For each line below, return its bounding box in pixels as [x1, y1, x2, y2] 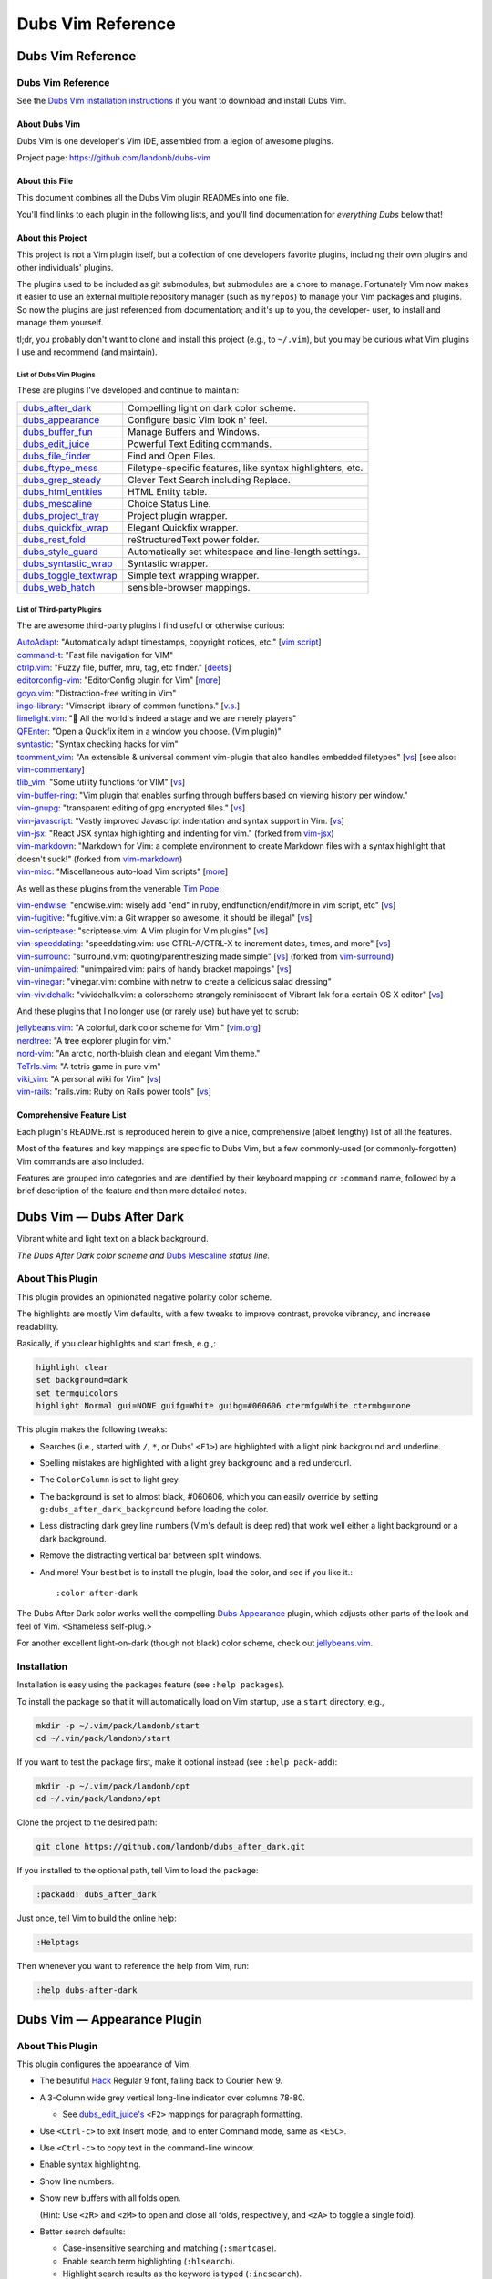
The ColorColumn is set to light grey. [39, 1474, 181, 1485]
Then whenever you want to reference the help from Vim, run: [16, 1961, 250, 1972]
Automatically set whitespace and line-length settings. [128, 545, 361, 558]
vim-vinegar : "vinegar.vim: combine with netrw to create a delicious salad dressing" [16, 976, 332, 987]
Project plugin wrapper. [128, 509, 228, 521]
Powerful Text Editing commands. [128, 438, 272, 450]
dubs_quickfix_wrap [22, 521, 108, 533]
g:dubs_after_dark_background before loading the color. [39, 1504, 269, 1515]
